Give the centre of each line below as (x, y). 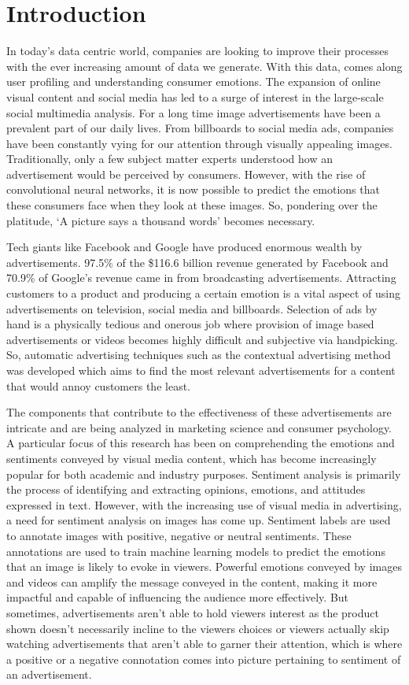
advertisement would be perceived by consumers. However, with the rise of (186, 174)
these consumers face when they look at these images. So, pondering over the (192, 205)
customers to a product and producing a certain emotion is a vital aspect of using (204, 293)
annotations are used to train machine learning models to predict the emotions (196, 551)
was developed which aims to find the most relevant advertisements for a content (201, 370)
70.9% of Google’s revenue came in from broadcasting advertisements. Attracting (201, 278)
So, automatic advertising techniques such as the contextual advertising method (199, 355)
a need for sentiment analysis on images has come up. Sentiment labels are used (199, 520)
